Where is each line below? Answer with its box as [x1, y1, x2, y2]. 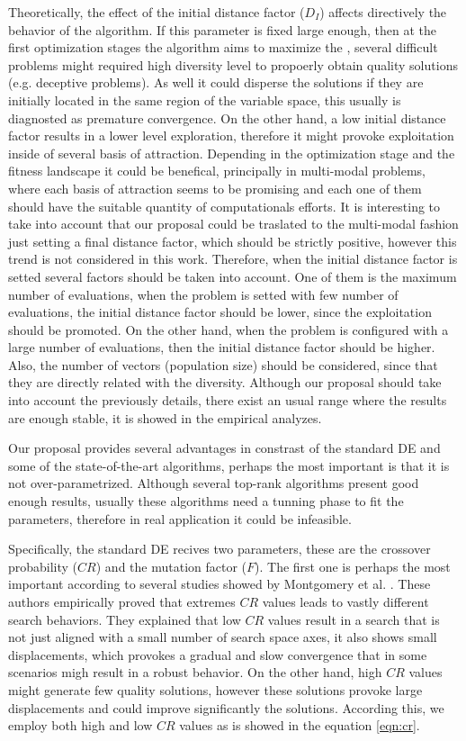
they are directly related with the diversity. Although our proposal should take [8, 373, 442, 392]
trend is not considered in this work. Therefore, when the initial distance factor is [8, 249, 458, 268]
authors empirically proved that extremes [8, 592, 236, 610]
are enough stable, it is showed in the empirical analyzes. [8, 408, 322, 427]
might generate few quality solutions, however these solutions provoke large [8, 680, 423, 699]
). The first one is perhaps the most [255, 556, 451, 575]
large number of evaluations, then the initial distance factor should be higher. [8, 338, 435, 357]
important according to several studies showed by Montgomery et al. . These [8, 574, 431, 593]
